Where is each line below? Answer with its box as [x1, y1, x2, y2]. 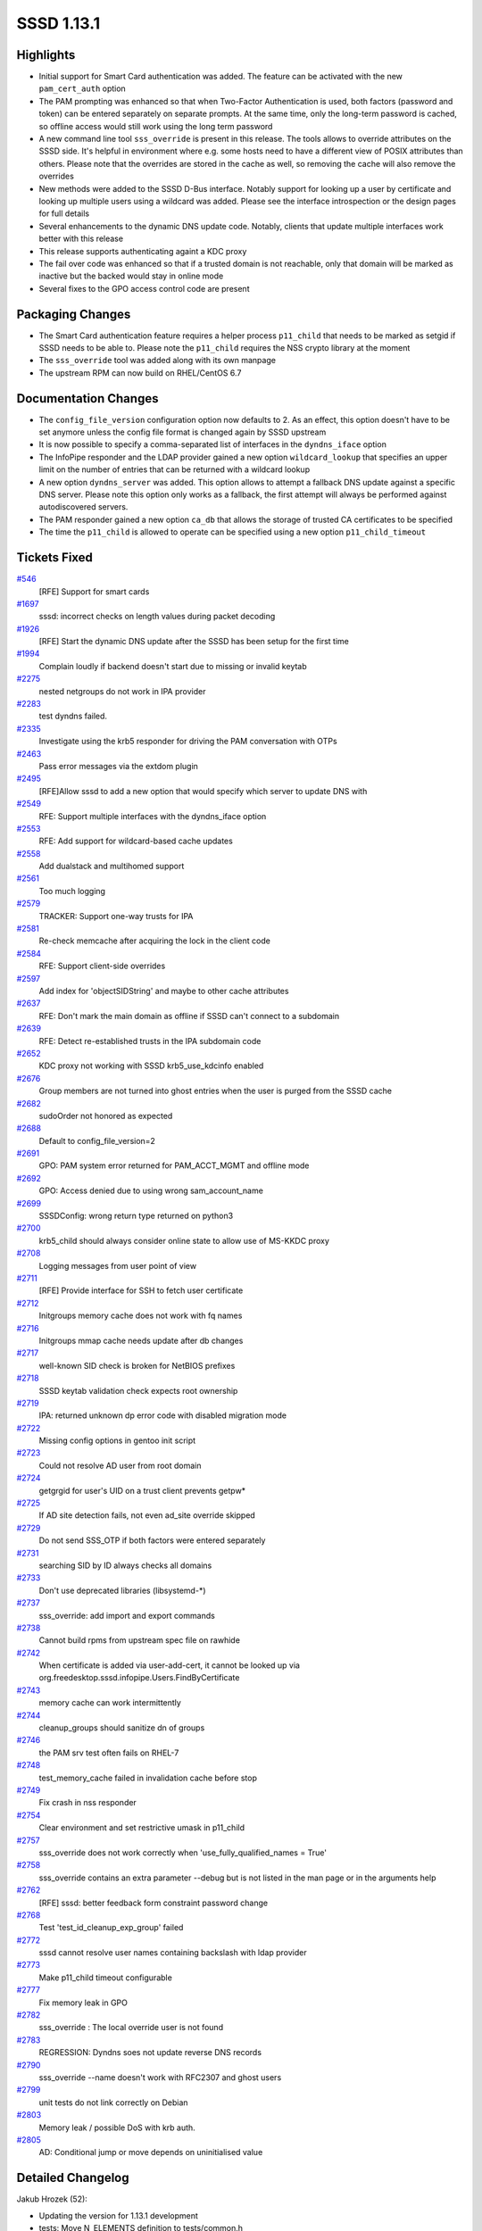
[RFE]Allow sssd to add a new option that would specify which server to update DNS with [38, 785, 368, 796]
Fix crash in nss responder [38, 1797, 137, 1808]
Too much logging [38, 885, 106, 896]
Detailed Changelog [16, 2170, 129, 2185]
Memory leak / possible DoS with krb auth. [38, 2122, 195, 2133]
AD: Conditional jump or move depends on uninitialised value [38, 2147, 263, 2158]
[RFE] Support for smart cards [38, 585, 150, 597]
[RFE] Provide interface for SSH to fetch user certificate [38, 1285, 244, 1296]
